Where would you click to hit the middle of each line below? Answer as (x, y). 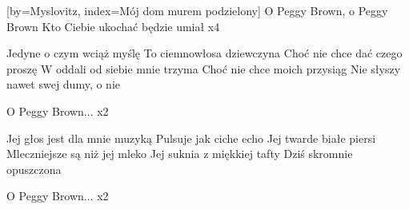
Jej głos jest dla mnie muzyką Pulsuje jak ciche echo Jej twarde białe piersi (191, 138)
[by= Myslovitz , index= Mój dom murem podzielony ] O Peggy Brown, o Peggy (197, 10)
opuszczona (34, 169)
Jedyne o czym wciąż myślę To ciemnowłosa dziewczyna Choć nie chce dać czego (204, 53)
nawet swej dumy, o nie (64, 84)
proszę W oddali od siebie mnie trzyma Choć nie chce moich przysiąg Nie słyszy (204, 68)
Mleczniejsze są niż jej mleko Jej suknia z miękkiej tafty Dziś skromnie (180, 154)
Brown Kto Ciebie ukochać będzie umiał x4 (113, 26)
